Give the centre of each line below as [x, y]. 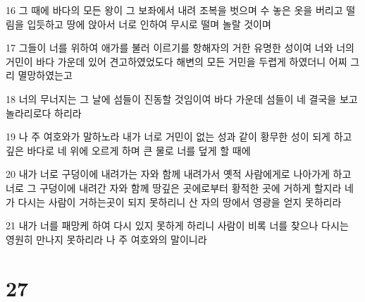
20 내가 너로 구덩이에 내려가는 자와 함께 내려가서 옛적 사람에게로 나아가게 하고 [179, 174]
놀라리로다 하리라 [44, 113]
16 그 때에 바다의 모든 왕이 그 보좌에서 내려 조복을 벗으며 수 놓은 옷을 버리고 [174, 10]
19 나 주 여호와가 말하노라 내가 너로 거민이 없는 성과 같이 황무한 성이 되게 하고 [179, 137]
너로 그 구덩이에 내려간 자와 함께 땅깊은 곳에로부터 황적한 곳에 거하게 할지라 [174, 187]
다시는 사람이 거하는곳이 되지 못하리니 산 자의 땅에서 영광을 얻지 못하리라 [180, 201]
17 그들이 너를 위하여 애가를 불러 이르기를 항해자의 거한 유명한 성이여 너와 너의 [180, 48]
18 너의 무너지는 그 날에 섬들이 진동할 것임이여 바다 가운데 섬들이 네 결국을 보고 [182, 98]
